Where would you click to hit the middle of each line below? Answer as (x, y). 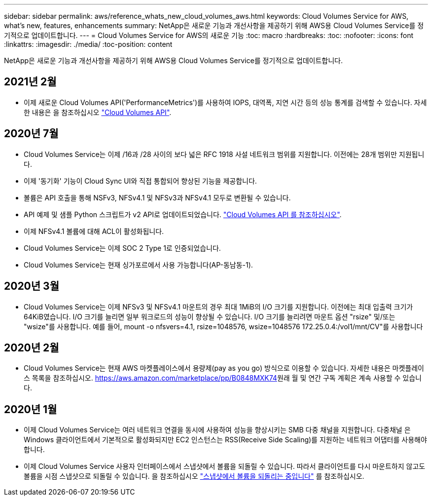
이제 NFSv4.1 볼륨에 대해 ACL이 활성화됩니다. (94, 231)
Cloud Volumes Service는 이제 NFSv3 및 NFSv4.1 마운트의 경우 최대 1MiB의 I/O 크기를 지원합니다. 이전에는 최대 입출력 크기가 (218, 307)
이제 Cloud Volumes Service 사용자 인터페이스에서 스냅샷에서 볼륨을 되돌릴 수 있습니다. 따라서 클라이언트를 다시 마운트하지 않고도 (225, 466)
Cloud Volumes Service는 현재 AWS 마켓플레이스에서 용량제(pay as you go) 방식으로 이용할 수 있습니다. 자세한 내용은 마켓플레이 (224, 368)
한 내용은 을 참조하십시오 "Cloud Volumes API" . (98, 112)
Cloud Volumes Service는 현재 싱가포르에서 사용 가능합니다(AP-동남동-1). (138, 265)
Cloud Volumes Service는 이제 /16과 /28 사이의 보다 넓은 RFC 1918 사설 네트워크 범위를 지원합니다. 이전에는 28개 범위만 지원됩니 (224, 154)
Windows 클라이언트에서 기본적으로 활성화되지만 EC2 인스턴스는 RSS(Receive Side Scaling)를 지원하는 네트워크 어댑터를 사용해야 (225, 440)
